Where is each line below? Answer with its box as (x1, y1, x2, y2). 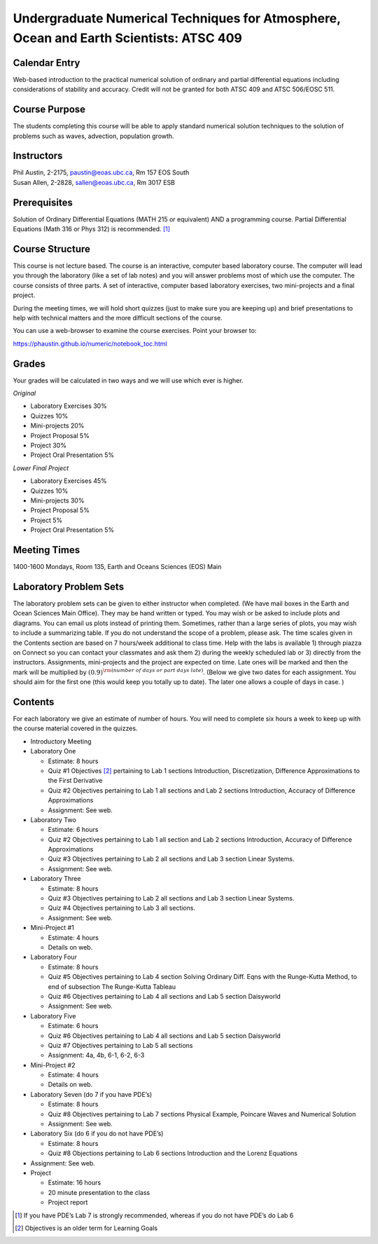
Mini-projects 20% (30, 421, 85, 430)
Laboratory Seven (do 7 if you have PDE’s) (30, 1090, 153, 1098)
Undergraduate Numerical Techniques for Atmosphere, (13, 11, 341, 26)
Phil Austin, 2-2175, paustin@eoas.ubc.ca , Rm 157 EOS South (13, 168, 190, 177)
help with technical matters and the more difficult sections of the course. (13, 314, 223, 322)
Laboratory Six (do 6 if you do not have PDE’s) (30, 1129, 164, 1138)
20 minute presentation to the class (48, 1188, 150, 1196)
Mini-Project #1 (30, 924, 75, 932)
